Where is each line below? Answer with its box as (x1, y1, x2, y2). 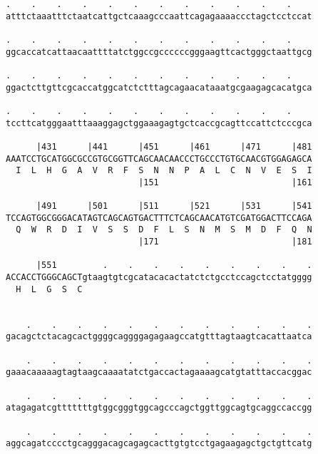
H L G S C (16, 284, 83, 294)
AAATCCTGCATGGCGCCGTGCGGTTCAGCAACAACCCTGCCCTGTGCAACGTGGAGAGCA (6, 153, 312, 164)
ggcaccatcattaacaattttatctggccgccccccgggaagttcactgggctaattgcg (6, 46, 312, 57)
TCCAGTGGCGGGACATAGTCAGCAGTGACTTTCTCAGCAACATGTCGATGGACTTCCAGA (6, 212, 312, 223)
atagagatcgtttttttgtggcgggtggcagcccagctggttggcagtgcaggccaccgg (6, 403, 312, 413)
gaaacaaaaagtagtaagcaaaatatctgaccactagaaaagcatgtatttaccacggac (6, 367, 312, 378)
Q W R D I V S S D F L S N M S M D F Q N (16, 225, 312, 235)
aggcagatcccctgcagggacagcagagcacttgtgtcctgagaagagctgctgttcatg (6, 438, 312, 449)
